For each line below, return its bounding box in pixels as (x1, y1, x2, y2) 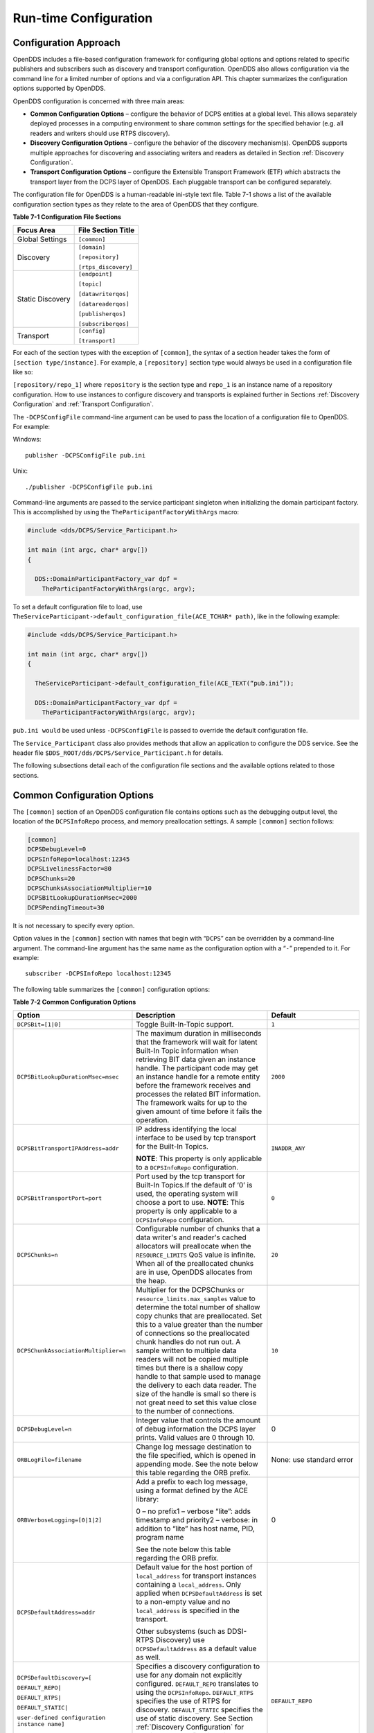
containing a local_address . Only (136, 1580, 242, 1590)
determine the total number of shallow (136, 1303, 260, 1312)
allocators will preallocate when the (136, 1242, 252, 1251)
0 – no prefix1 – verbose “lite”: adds (136, 1506, 251, 1516)
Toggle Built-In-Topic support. (136, 1020, 234, 1029)
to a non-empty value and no (136, 1597, 231, 1607)
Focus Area (17, 225, 55, 235)
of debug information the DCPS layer (136, 1425, 256, 1434)
